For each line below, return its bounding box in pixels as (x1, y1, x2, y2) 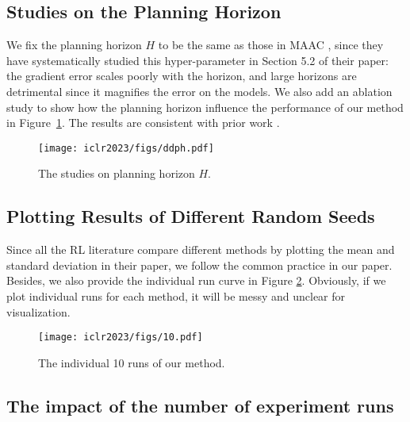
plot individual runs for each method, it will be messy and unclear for (6, 288, 346, 304)
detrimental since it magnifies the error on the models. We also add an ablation (6, 82, 393, 99)
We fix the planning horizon (6, 36, 142, 53)
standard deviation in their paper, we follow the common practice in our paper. (6, 256, 393, 273)
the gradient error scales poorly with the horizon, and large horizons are (6, 67, 357, 84)
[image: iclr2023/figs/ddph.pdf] (38, 142, 214, 154)
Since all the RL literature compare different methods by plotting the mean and (6, 241, 395, 258)
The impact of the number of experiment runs (6, 393, 394, 417)
